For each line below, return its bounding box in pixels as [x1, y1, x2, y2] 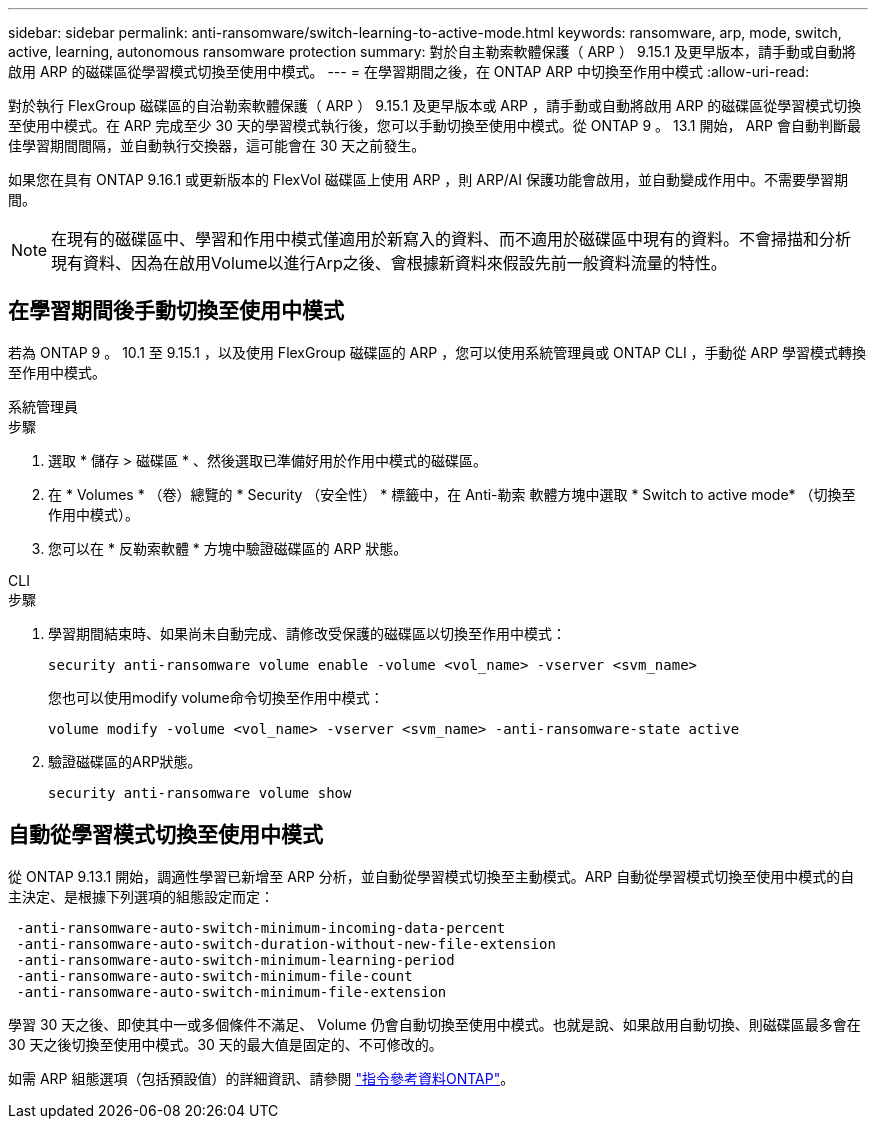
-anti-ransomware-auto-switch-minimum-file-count [16, 967, 413, 984]
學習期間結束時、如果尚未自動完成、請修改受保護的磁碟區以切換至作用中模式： [48, 624, 566, 642]
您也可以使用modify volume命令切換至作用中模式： [48, 688, 384, 706]
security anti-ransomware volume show [48, 784, 352, 801]
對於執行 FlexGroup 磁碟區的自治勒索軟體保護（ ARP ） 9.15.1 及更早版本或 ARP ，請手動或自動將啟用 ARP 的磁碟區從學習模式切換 [8, 97, 862, 114]
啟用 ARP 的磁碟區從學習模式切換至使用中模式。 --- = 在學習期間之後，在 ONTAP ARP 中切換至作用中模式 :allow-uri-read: [8, 63, 809, 80]
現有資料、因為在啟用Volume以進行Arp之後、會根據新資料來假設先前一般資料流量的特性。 [51, 253, 727, 273]
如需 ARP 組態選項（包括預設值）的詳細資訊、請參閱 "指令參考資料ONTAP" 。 [8, 1069, 515, 1087]
